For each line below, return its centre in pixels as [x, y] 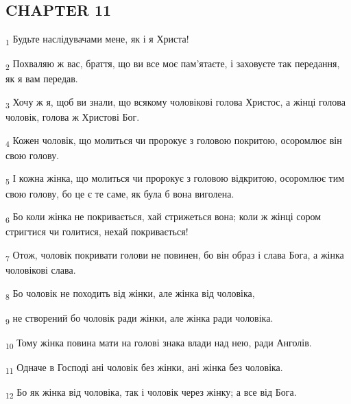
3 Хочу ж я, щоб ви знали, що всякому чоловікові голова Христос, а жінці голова [175, 103]
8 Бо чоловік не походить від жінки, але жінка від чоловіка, [130, 294]
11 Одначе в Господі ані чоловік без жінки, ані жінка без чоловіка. [144, 368]
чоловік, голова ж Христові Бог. [73, 117]
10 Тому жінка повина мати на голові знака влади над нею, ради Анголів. [159, 343]
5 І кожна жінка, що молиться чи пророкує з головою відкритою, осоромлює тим [175, 179]
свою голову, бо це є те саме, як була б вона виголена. [120, 193]
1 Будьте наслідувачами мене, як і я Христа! [97, 39]
